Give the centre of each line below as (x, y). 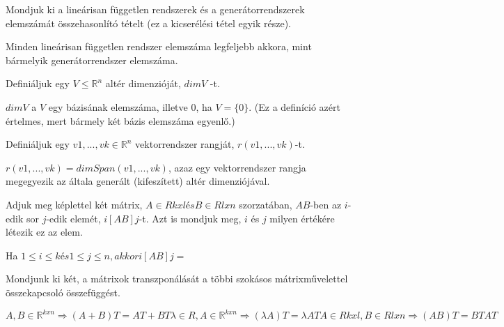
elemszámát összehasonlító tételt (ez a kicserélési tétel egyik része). (148, 23)
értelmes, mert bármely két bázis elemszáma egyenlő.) (120, 120)
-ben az (326, 204)
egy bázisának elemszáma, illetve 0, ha (130, 106)
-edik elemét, (73, 218)
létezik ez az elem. (44, 232)
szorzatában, (266, 204)
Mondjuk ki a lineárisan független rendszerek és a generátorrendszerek (155, 9)
